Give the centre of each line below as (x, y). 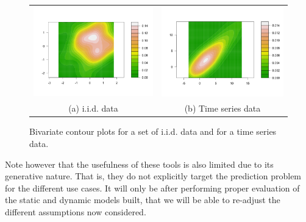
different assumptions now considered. (76, 211)
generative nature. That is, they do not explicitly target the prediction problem (153, 176)
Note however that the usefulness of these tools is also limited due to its (139, 164)
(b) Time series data (222, 108)
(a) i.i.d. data (93, 108)
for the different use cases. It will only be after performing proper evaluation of (152, 188)
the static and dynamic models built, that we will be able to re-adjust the (143, 200)
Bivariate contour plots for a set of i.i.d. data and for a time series (153, 131)
